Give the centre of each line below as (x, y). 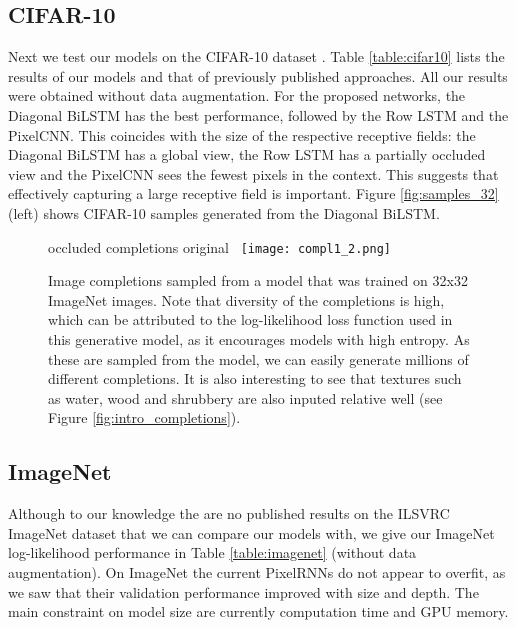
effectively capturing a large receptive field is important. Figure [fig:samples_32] (253, 193)
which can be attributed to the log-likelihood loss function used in (250, 319)
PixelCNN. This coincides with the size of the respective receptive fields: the (242, 134)
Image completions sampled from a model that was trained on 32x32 (258, 280)
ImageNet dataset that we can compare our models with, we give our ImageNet (251, 532)
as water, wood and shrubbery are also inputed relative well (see (245, 397)
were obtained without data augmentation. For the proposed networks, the (237, 95)
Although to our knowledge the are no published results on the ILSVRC (229, 513)
